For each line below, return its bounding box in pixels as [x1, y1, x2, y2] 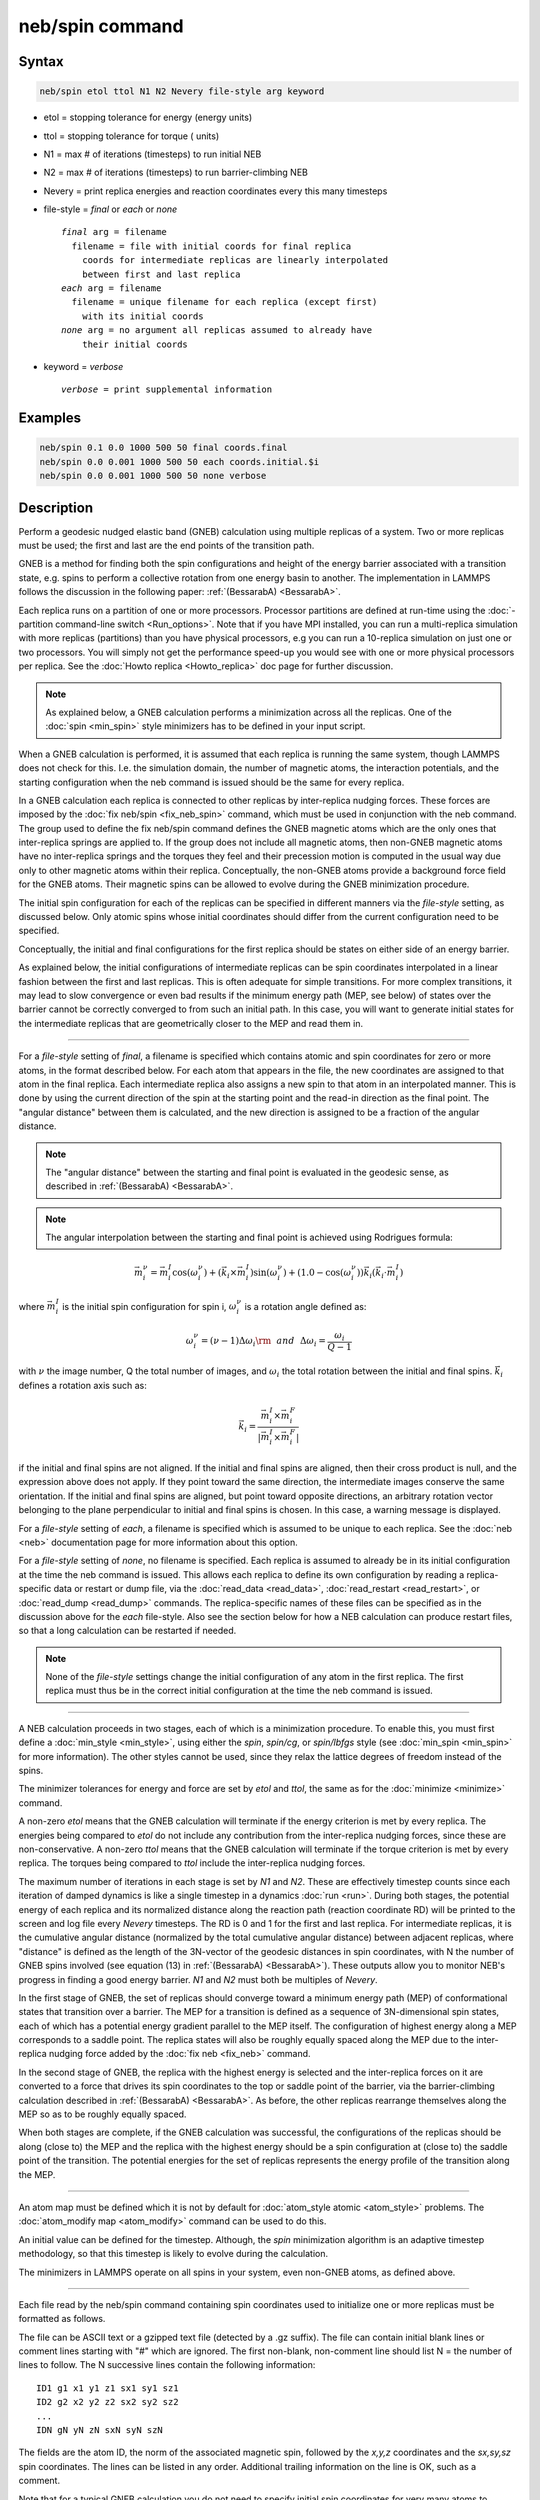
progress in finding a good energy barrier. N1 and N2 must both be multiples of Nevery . [18, 1973, 379, 1985]
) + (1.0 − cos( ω [282, 1267, 352, 1279]
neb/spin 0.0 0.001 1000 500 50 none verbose [39, 470, 267, 482]
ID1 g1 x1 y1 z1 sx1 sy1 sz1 [36, 2382, 179, 2394]
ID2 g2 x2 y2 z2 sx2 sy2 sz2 [36, 2396, 179, 2408]
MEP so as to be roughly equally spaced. [18, 2108, 187, 2120]
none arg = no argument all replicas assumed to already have [61, 325, 373, 336]
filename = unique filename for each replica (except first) [71, 296, 378, 308]
